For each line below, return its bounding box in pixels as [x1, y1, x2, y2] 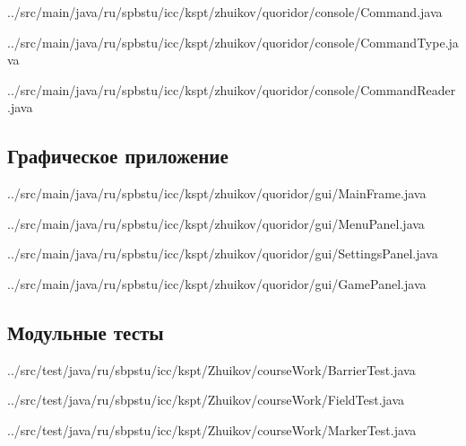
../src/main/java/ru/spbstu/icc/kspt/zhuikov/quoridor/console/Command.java [7, 3, 443, 21]
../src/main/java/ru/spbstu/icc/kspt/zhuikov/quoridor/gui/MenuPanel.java [7, 214, 425, 232]
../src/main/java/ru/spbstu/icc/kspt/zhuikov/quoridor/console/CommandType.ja [7, 32, 459, 51]
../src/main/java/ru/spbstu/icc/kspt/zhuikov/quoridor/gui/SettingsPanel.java [7, 244, 438, 263]
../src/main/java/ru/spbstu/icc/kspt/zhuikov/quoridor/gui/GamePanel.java [7, 274, 427, 293]
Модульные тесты [7, 318, 164, 345]
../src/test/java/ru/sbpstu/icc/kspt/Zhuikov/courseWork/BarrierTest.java [7, 360, 416, 379]
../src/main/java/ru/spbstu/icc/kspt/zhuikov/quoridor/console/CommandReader [7, 80, 456, 99]
